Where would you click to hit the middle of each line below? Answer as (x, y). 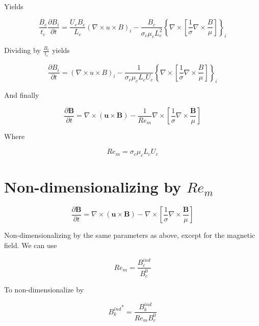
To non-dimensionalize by (44, 289)
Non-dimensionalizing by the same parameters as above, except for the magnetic (130, 235)
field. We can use (31, 245)
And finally (22, 95)
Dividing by (22, 50)
